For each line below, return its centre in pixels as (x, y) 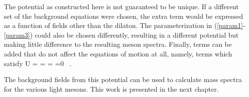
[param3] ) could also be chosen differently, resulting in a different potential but (121, 35)
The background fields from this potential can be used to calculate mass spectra (123, 79)
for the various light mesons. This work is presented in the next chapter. (111, 89)
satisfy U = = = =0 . (38, 63)
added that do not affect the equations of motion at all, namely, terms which (118, 53)
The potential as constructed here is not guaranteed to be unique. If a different (121, 6)
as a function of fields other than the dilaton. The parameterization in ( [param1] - (125, 25)
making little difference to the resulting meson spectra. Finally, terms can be (118, 44)
